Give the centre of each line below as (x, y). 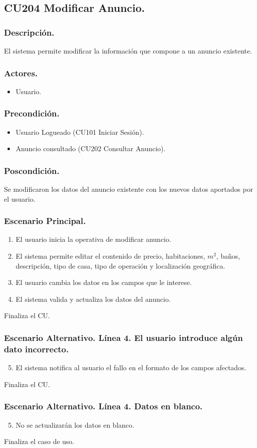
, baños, (228, 256)
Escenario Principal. (45, 221)
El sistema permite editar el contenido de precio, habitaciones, (110, 256)
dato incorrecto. (36, 349)
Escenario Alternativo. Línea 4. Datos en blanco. (103, 406)
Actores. (21, 73)
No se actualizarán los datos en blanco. (75, 424)
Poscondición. (32, 170)
